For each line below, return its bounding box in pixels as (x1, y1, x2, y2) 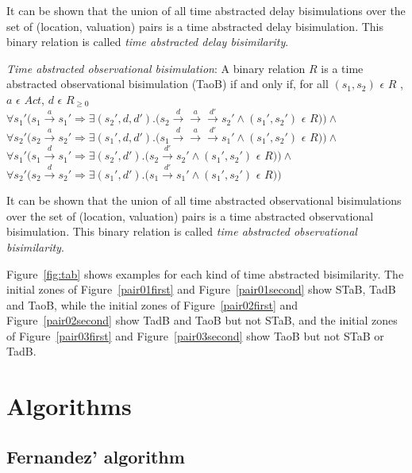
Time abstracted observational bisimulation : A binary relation (6, 60, 306, 76)
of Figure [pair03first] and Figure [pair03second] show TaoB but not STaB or (6, 327, 384, 344)
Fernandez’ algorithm (6, 444, 185, 468)
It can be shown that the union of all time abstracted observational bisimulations (6, 192, 402, 209)
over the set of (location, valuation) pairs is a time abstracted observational (6, 207, 374, 224)
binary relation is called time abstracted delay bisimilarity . (6, 33, 289, 50)
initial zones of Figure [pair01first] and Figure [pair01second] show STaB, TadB (6, 281, 396, 298)
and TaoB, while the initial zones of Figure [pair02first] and (6, 296, 298, 313)
